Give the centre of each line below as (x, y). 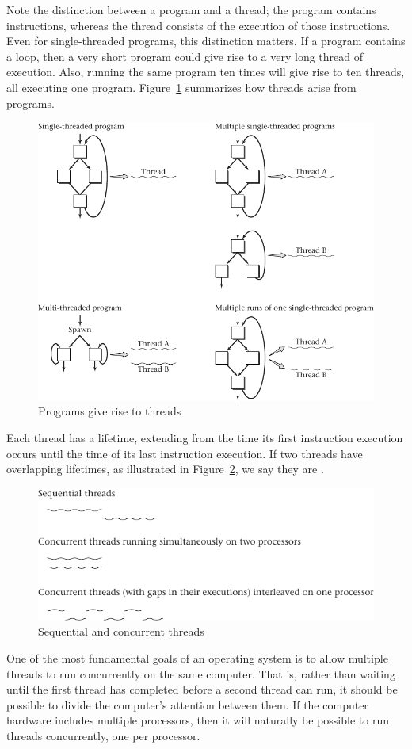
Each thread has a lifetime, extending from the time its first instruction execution (205, 437)
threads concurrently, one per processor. (103, 735)
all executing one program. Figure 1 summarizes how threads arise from (181, 87)
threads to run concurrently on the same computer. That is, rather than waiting (201, 673)
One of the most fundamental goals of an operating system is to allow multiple (197, 657)
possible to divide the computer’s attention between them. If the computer (187, 704)
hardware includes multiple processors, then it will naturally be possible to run (198, 720)
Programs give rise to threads (110, 411)
